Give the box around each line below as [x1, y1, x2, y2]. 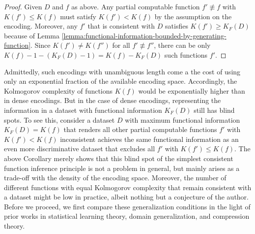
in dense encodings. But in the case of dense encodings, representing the [4, 95, 221, 105]
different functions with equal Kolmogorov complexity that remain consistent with [4, 182, 252, 192]
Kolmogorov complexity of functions [4, 85, 113, 96]
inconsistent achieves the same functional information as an [60, 134, 239, 144]
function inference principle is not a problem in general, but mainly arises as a [4, 163, 240, 173]
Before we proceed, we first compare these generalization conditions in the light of [4, 201, 251, 211]
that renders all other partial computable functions [63, 124, 217, 134]
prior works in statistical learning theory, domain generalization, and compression [4, 211, 250, 221]
